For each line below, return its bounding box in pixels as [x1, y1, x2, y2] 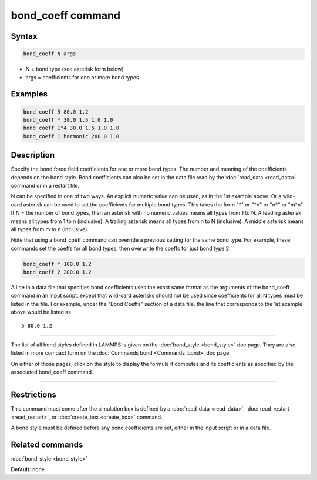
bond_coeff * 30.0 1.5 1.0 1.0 [23, 116, 114, 123]
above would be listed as [11, 309, 72, 316]
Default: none [11, 466, 45, 473]
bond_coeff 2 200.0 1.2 [23, 269, 92, 276]
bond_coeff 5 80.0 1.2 [23, 108, 89, 115]
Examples [11, 89, 48, 99]
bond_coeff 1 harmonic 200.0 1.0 [23, 133, 120, 139]
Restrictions [11, 390, 57, 400]
